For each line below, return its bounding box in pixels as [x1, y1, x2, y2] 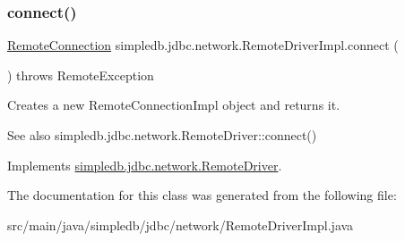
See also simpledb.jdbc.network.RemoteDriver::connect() [7, 126, 317, 144]
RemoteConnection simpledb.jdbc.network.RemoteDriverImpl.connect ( [7, 36, 399, 54]
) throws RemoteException [7, 65, 154, 84]
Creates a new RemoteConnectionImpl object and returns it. [7, 96, 340, 114]
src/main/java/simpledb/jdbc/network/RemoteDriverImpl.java [7, 215, 354, 234]
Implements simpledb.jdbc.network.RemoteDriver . [7, 155, 282, 174]
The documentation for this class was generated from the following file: [7, 186, 397, 204]
